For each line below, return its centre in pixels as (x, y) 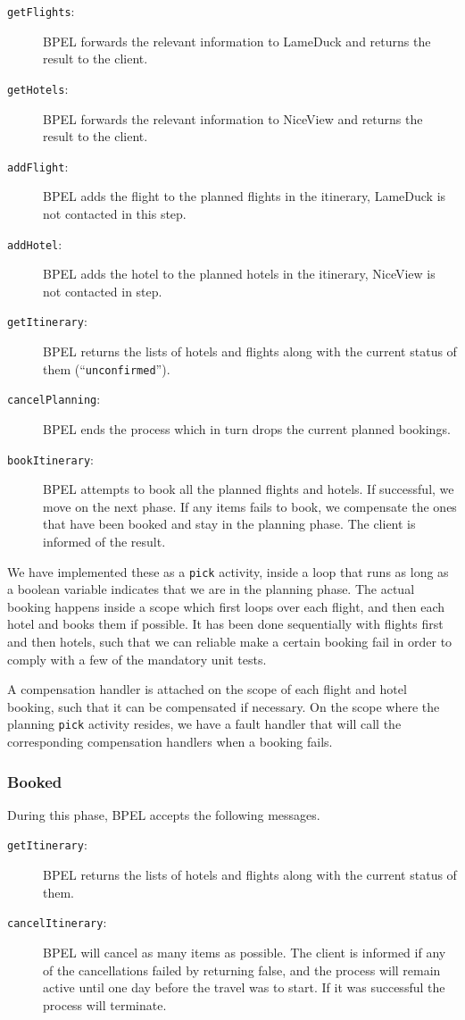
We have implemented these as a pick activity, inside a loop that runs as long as (228, 571)
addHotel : (35, 243)
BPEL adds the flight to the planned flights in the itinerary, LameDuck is (245, 196)
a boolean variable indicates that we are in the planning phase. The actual (211, 589)
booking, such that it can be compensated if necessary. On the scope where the (224, 706)
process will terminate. (105, 1004)
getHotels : (38, 88)
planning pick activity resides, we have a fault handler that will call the (204, 724)
